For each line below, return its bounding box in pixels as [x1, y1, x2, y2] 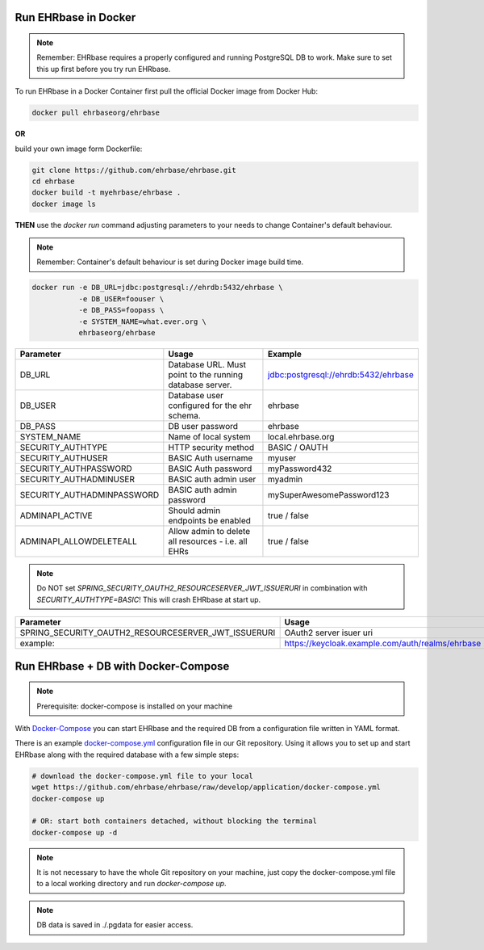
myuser [267, 452, 297, 464]
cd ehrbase [31, 176, 75, 186]
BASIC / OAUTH [267, 442, 328, 452]
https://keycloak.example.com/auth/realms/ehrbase [284, 638, 482, 649]
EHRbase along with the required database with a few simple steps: [15, 750, 240, 759]
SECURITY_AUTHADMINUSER [19, 473, 135, 485]
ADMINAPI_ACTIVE [19, 510, 93, 521]
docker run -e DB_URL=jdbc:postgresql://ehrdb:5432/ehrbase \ [31, 283, 283, 292]
